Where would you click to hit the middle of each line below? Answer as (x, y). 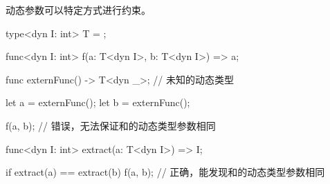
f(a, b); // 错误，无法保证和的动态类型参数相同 (111, 125)
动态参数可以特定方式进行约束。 (78, 10)
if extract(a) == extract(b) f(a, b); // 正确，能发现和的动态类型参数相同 (165, 172)
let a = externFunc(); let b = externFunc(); (98, 102)
